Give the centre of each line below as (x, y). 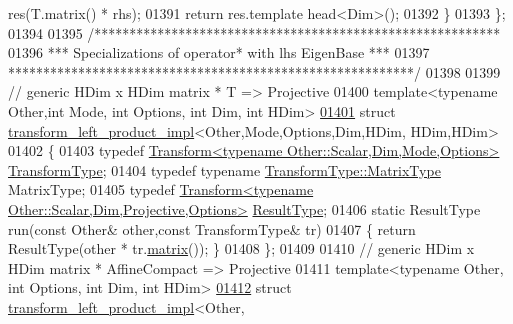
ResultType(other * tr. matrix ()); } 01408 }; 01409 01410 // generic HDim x (241, 248)
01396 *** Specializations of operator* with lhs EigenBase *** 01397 (219, 52)
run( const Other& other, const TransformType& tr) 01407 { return (212, 228)
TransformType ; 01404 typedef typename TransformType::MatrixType (224, 169)
